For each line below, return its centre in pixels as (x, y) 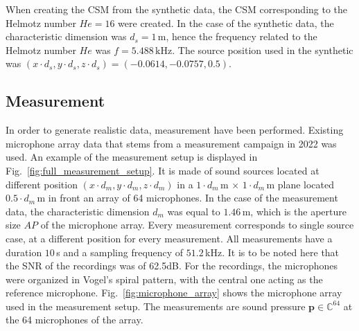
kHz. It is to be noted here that (272, 252)
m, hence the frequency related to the (237, 36)
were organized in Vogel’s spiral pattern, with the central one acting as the (164, 279)
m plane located (300, 184)
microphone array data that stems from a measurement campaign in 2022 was (171, 143)
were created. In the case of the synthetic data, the (226, 23)
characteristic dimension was (66, 36)
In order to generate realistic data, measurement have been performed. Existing (175, 130)
